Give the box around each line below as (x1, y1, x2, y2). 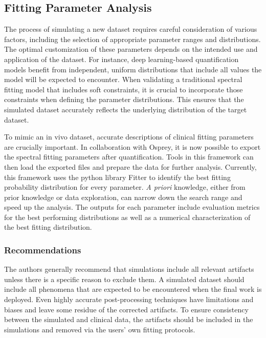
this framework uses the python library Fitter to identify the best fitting (4, 171, 231, 182)
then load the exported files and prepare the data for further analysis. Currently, (4, 161, 257, 172)
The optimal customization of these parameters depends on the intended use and (4, 44, 258, 54)
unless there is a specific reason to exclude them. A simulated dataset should (4, 273, 245, 284)
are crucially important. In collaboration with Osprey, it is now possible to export (4, 141, 261, 152)
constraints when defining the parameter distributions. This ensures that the (4, 94, 244, 105)
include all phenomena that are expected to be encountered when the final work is (4, 284, 262, 294)
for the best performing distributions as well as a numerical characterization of (4, 211, 251, 222)
